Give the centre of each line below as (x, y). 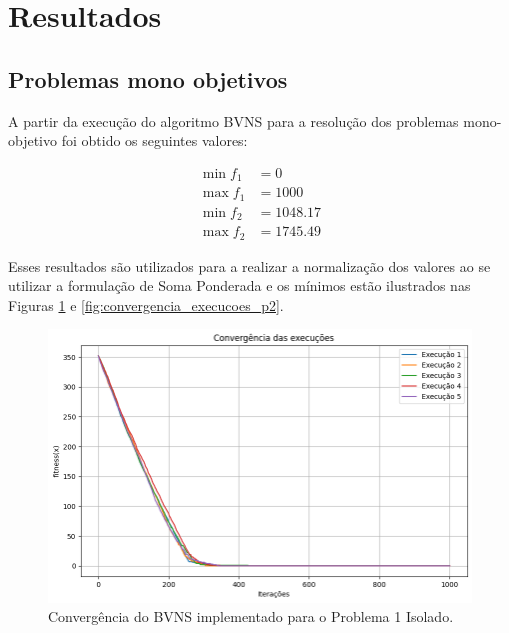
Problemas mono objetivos (148, 78)
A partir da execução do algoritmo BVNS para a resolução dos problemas (233, 120)
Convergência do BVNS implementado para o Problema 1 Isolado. (251, 616)
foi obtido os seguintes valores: (154, 140)
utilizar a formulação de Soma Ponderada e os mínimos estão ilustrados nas (239, 285)
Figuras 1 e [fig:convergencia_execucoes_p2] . (146, 304)
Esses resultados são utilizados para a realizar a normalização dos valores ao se (249, 265)
